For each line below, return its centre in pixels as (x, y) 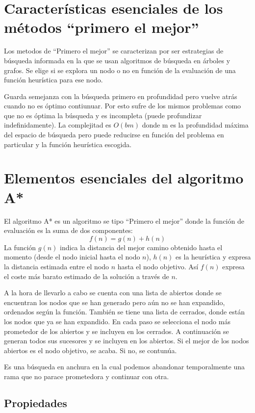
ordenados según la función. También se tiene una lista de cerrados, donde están (124, 312)
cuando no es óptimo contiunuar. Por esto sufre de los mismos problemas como (123, 106)
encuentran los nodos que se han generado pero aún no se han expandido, (115, 302)
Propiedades (36, 402)
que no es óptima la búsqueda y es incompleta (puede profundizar (103, 115)
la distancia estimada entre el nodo (57, 266)
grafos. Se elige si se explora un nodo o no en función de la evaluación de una (120, 70)
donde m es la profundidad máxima (195, 125)
